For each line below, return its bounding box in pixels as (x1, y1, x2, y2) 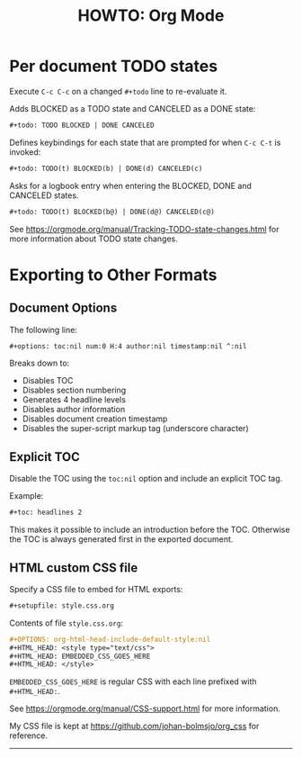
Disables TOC (22, 375, 74, 386)
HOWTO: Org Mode (77, 5, 225, 26)
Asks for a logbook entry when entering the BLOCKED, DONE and (9, 180, 252, 191)
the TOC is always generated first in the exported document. (9, 534, 234, 545)
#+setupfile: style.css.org (9, 600, 115, 610)
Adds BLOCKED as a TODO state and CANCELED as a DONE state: (9, 103, 256, 113)
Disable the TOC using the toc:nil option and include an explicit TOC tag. (9, 474, 283, 484)
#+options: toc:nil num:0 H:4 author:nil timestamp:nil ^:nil (9, 341, 247, 351)
